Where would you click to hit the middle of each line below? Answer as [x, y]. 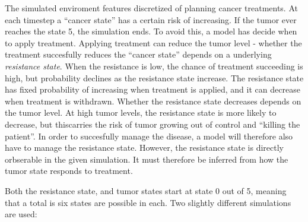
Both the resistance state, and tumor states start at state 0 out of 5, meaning [146, 190]
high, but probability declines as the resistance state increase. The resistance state [154, 77]
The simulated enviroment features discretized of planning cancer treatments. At [151, 8]
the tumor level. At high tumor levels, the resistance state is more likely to [141, 112]
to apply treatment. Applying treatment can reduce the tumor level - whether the [153, 42]
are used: [21, 214]
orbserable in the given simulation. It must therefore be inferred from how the [147, 159]
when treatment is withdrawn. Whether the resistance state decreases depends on [153, 101]
